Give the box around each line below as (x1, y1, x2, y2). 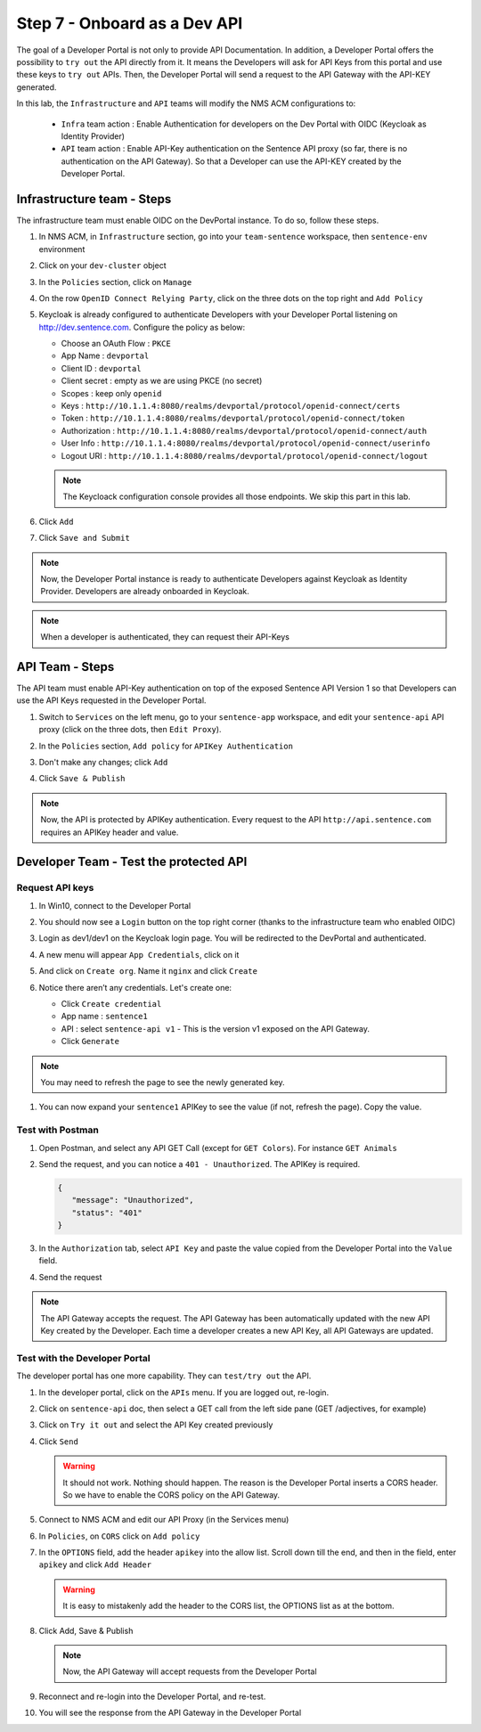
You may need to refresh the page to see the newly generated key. (40, 1077, 285, 1087)
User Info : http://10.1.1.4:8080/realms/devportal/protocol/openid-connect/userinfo (61, 437, 431, 449)
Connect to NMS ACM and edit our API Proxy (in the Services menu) (38, 1515, 289, 1525)
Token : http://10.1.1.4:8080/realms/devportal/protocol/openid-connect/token (61, 413, 405, 423)
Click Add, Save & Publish (38, 1625, 134, 1636)
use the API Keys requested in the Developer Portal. (16, 695, 207, 706)
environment (38, 243, 86, 254)
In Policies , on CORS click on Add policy (38, 1531, 200, 1541)
